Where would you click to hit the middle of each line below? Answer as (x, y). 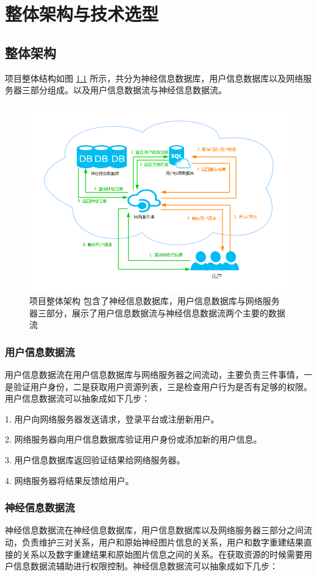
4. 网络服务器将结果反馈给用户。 (69, 480)
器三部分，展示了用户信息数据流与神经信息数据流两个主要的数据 (157, 312)
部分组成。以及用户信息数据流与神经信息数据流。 (128, 90)
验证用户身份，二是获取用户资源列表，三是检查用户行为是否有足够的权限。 (162, 386)
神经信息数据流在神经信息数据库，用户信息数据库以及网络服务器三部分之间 (154, 530)
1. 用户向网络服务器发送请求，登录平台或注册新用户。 (112, 418)
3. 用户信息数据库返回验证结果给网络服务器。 (95, 460)
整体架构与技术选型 (82, 14)
